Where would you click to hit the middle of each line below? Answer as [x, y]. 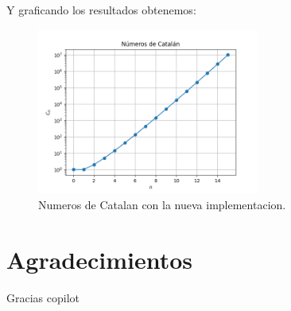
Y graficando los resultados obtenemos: [101, 10]
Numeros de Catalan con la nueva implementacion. [162, 204]
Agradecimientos [100, 259]
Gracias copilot [43, 297]
